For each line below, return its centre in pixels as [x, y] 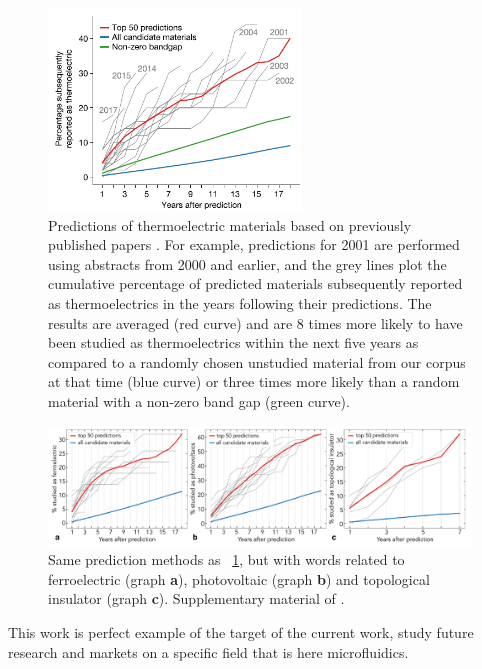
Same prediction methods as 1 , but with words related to [226, 559]
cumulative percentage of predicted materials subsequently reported [255, 283]
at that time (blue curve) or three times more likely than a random [254, 381]
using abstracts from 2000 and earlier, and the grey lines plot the [247, 263]
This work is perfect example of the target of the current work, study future [241, 632]
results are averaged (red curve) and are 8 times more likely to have [255, 322]
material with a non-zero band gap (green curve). [199, 401]
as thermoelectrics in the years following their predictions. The [240, 303]
